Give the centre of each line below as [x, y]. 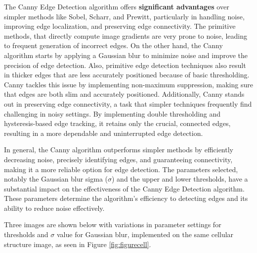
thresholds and [26, 234]
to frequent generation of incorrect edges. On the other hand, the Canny [113, 45]
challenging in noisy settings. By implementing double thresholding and [112, 113]
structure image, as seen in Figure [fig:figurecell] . [78, 244]
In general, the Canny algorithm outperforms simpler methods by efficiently [119, 150]
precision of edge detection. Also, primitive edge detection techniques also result [125, 65]
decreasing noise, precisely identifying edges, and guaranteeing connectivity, [118, 159]
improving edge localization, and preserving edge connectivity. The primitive [120, 26]
